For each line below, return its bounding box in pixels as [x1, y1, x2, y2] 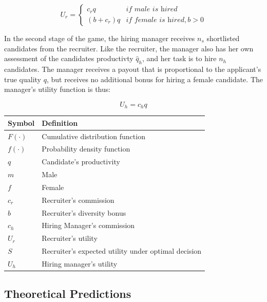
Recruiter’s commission [42, 194, 115, 205]
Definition [42, 117, 78, 128]
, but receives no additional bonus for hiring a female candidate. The [46, 73, 263, 84]
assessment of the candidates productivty [4, 53, 133, 64]
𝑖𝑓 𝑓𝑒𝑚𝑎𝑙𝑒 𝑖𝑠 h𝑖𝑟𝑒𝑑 [126, 16, 184, 24]
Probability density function [42, 143, 130, 154]
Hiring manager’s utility [42, 258, 118, 269]
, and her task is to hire [142, 53, 217, 64]
